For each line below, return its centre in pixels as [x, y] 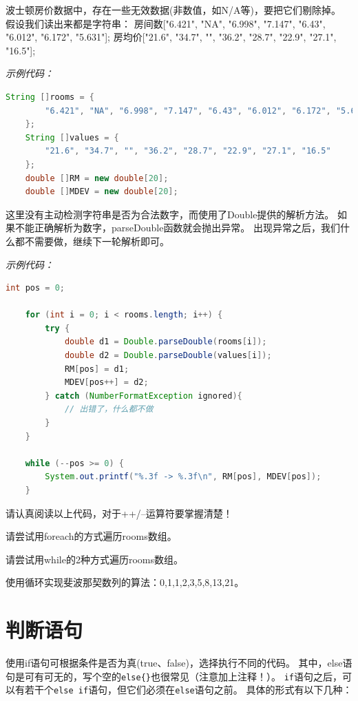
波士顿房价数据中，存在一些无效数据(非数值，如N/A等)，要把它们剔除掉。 [173, 10]
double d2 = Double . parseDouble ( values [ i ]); [168, 356]
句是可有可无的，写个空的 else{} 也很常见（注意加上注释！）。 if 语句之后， [174, 676]
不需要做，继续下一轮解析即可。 [97, 241]
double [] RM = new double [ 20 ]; [97, 178]
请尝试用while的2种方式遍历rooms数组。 [94, 559]
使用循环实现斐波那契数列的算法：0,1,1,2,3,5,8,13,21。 [125, 582]
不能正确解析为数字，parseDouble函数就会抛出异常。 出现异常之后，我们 [178, 228]
